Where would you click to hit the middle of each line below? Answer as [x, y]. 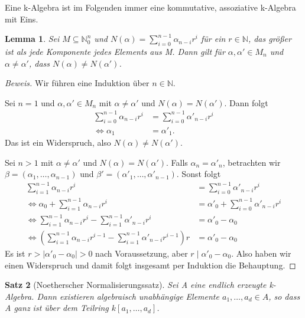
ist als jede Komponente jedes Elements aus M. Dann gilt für [115, 51]
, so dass [284, 296]
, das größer [270, 39]
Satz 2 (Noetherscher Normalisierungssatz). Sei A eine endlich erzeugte [136, 285]
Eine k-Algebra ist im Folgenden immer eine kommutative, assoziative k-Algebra [150, 7]
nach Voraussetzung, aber [142, 253]
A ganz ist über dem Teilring [57, 308]
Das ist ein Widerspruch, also [58, 142]
